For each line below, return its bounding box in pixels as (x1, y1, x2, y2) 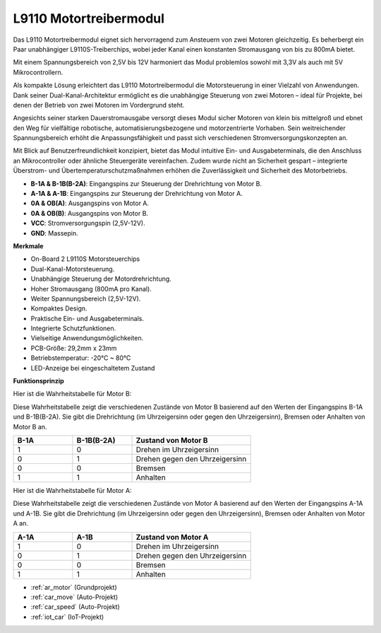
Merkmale (13, 241, 44, 250)
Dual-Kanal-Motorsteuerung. (30, 265, 115, 273)
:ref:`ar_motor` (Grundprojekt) (30, 583, 118, 591)
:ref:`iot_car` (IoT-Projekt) (30, 612, 104, 621)
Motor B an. (13, 422, 47, 431)
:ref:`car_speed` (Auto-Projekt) (30, 603, 120, 611)
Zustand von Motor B (135, 436, 208, 445)
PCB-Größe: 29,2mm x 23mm (30, 344, 117, 352)
